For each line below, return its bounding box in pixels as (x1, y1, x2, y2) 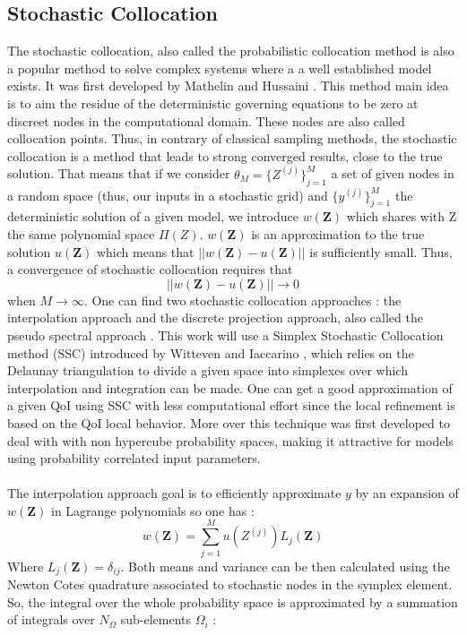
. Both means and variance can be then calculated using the (120, 556, 450, 575)
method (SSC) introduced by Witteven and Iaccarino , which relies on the (7, 343, 414, 362)
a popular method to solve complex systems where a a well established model (7, 58, 432, 77)
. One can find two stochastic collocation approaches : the (83, 290, 402, 309)
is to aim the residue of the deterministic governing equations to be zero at (7, 93, 419, 112)
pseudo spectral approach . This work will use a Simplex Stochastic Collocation (7, 325, 444, 344)
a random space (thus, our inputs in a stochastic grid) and (7, 185, 328, 204)
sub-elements (120, 610, 192, 629)
